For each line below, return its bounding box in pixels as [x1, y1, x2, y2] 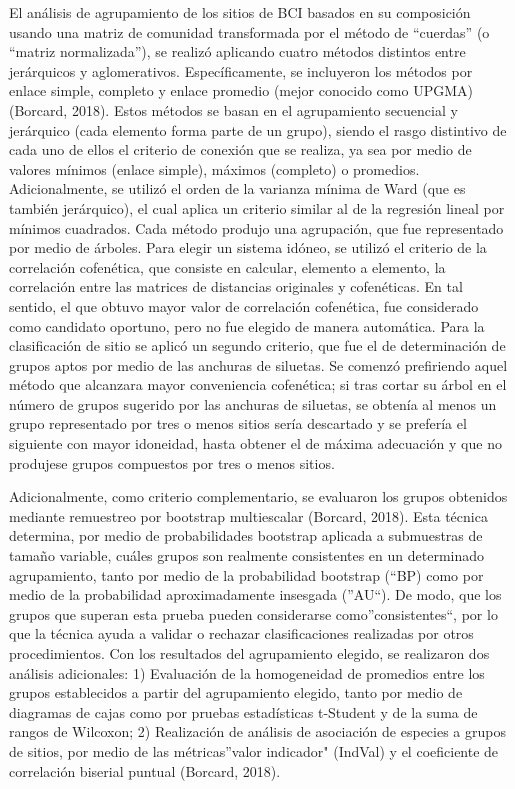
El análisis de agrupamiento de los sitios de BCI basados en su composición [9, 2, 471, 22]
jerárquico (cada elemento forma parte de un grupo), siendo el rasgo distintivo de [9, 119, 507, 140]
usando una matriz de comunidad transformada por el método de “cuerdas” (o [9, 21, 490, 42]
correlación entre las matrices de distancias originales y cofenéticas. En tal [9, 276, 463, 297]
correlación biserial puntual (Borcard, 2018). [9, 760, 281, 781]
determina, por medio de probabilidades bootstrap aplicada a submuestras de [9, 525, 483, 546]
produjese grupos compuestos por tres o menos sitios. [9, 452, 335, 473]
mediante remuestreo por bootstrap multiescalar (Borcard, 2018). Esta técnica [9, 505, 488, 526]
